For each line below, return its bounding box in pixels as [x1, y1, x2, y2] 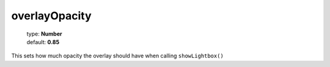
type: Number [26, 30, 62, 37]
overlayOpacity [11, 9, 92, 22]
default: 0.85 [26, 38, 60, 45]
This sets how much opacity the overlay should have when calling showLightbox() [11, 52, 224, 60]
